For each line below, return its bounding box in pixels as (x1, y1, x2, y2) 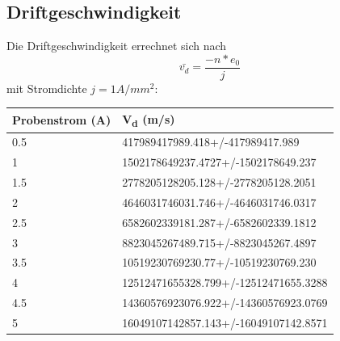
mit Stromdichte (6, 79, 87, 96)
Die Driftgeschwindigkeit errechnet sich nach (6, 37, 227, 54)
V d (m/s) (122, 110, 175, 129)
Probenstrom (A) (12, 112, 111, 128)
